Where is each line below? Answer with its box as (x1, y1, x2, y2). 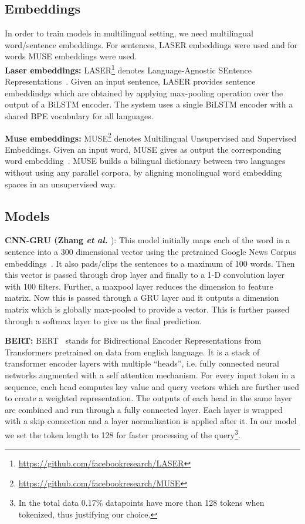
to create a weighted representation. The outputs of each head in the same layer (5, 392, 292, 404)
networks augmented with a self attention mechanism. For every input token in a (5, 368, 296, 381)
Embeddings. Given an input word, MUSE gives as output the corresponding (5, 143, 282, 155)
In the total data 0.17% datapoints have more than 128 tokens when (18, 496, 265, 509)
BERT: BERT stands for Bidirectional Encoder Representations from (5, 334, 262, 347)
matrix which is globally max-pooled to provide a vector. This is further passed (5, 303, 290, 315)
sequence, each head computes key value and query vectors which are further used (5, 380, 300, 392)
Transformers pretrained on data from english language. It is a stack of (5, 345, 260, 358)
